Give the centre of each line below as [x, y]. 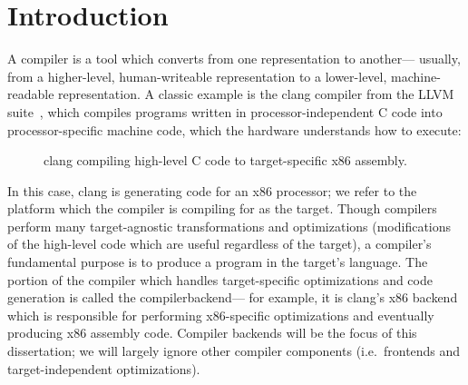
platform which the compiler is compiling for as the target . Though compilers [222, 208]
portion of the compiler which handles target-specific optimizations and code [220, 279]
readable [31, 94]
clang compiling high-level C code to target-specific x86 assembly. [225, 160]
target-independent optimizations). [104, 368]
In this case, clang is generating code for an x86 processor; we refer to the [212, 190]
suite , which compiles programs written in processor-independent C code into [225, 111]
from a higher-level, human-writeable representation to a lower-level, [197, 76]
